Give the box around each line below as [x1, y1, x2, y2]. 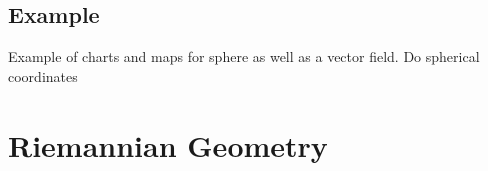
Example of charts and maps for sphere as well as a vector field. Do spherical [8, 46, 480, 67]
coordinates [8, 65, 78, 86]
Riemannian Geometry [8, 124, 328, 165]
